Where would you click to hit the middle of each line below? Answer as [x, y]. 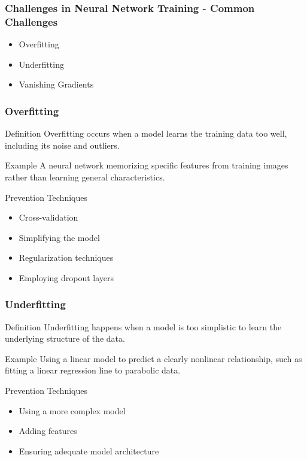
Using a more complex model [72, 410]
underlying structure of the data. [65, 338]
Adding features [48, 431]
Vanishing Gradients [56, 84]
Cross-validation [48, 217]
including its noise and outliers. [62, 145]
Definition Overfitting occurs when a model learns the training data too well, [146, 133]
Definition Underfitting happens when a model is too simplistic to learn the [143, 326]
